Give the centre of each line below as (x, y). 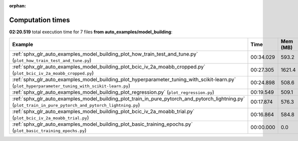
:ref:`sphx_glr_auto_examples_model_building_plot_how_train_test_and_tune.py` (105, 54)
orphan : (18, 6)
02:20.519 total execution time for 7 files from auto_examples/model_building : (91, 32)
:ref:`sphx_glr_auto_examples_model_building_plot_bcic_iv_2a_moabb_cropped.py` (109, 67)
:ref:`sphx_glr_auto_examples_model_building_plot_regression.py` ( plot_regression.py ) (113, 92)
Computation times (39, 20)
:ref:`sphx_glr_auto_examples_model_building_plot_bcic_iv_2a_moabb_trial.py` (103, 112)
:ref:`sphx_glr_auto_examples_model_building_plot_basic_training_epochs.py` (103, 124)
